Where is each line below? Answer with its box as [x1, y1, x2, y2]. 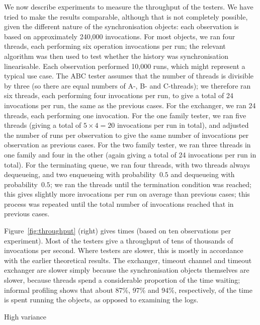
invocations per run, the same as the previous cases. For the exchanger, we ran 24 [4, 100, 256, 110]
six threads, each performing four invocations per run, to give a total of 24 [4, 90, 233, 101]
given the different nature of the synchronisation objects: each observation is [4, 21, 239, 32]
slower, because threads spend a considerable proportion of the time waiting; [4, 275, 240, 285]
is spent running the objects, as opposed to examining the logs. [4, 294, 199, 305]
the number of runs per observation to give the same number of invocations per [4, 129, 249, 140]
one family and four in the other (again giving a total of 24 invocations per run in [4, 149, 256, 159]
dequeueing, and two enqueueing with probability [4, 169, 156, 180]
